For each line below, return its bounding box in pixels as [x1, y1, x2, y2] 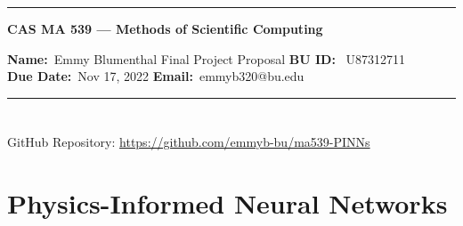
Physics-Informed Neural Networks [7, 184, 448, 221]
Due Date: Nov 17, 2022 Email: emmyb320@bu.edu [7, 67, 305, 85]
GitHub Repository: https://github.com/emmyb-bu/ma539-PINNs [7, 132, 370, 150]
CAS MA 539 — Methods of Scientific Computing [7, 20, 323, 37]
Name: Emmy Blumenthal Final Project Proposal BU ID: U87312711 [7, 49, 406, 68]
